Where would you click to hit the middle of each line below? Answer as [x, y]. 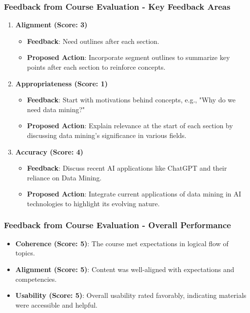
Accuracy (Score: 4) [49, 151]
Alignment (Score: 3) [51, 25]
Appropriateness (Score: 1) [62, 83]
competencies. [36, 279]
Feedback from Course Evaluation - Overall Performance [117, 225]
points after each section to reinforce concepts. [96, 67]
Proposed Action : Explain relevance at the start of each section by [130, 126]
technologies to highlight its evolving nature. [93, 203]
